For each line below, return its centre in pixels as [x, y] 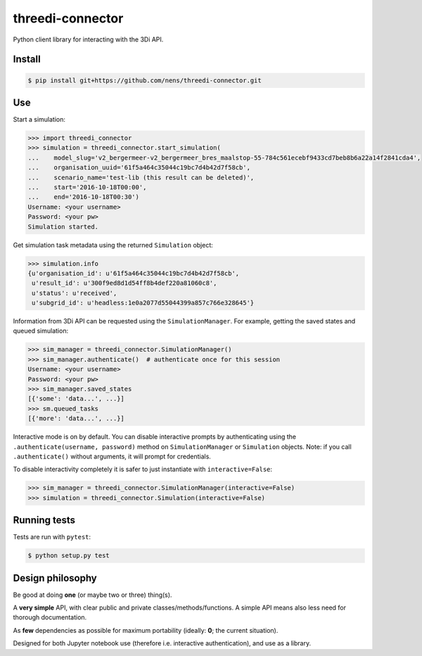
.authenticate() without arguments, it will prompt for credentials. [112, 456]
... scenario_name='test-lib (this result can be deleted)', [141, 177]
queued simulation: [41, 331]
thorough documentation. [50, 617]
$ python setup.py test [69, 556]
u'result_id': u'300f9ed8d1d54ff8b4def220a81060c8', [124, 283]
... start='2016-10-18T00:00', [87, 187]
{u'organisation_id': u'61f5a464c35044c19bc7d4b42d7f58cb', [134, 273]
